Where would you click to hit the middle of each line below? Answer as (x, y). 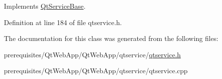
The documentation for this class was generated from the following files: (111, 38)
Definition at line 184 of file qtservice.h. (63, 22)
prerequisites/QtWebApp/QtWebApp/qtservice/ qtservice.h (92, 54)
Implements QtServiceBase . (45, 6)
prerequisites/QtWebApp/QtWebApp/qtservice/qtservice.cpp (96, 71)
